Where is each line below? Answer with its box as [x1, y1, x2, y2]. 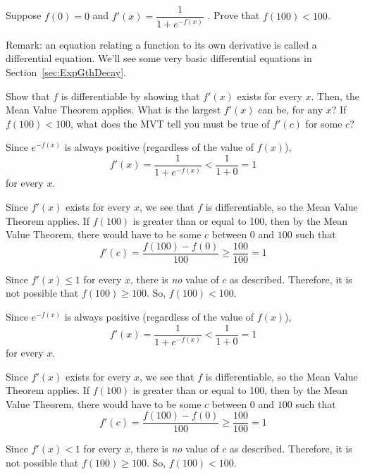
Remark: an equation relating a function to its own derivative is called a [6, 37, 317, 51]
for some [305, 116, 342, 130]
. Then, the [311, 88, 359, 103]
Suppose [6, 8, 42, 23]
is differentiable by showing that [61, 88, 200, 103]
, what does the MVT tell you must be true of [70, 116, 270, 130]
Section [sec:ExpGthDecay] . [6, 64, 126, 79]
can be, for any [258, 102, 323, 117]
